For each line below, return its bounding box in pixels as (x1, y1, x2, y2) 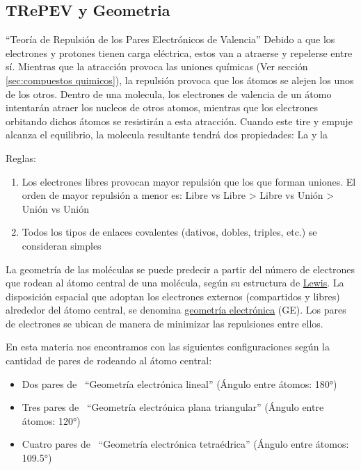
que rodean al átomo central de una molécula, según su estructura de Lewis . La (6, 275, 344, 290)
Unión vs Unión (22, 201, 89, 216)
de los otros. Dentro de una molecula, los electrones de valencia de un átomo (6, 86, 332, 101)
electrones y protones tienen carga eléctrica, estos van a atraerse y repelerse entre (6, 45, 353, 60)
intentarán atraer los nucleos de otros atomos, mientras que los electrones (6, 100, 319, 115)
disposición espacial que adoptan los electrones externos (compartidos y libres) (6, 289, 340, 303)
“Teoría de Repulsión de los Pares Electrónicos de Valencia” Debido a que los (6, 32, 335, 47)
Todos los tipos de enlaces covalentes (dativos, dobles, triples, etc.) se (22, 225, 317, 239)
